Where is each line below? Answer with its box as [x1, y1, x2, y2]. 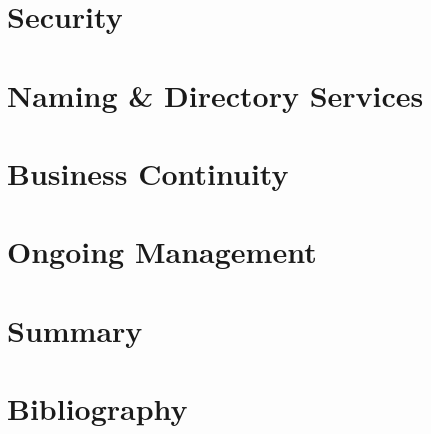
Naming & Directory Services [7, 74, 424, 115]
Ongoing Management [7, 231, 317, 272]
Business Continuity [7, 152, 289, 193]
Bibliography [7, 388, 188, 429]
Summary [7, 309, 143, 350]
